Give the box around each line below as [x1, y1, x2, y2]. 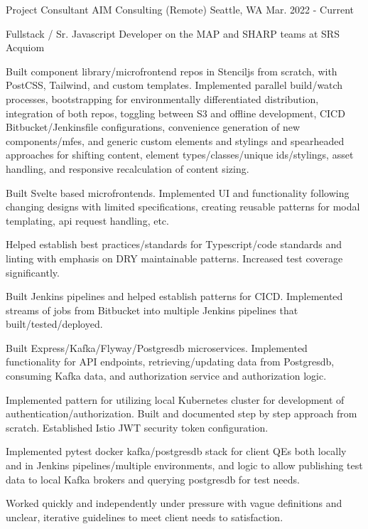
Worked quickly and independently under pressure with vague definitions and [6, 496, 342, 511]
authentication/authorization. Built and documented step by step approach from [6, 406, 357, 421]
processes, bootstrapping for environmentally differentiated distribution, [6, 91, 319, 106]
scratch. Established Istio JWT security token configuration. [6, 420, 269, 434]
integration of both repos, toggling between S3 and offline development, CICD [6, 105, 345, 120]
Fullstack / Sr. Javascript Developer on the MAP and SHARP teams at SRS [6, 26, 340, 41]
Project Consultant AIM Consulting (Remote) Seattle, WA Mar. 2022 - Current [6, 2, 354, 16]
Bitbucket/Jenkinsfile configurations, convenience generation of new [6, 119, 301, 134]
